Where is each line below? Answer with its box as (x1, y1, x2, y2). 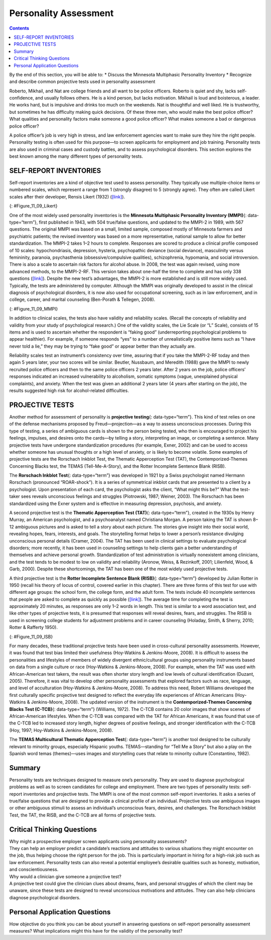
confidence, (9, 95, 35, 101)
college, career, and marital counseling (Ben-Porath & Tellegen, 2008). (9, 296, 156, 302)
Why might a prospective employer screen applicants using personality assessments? (9, 838, 187, 844)
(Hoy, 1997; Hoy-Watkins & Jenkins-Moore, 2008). (9, 727, 113, 733)
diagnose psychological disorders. (9, 894, 81, 900)
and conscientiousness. (9, 867, 59, 873)
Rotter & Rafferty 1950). (9, 624, 58, 631)
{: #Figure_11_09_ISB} (9, 634, 53, 640)
